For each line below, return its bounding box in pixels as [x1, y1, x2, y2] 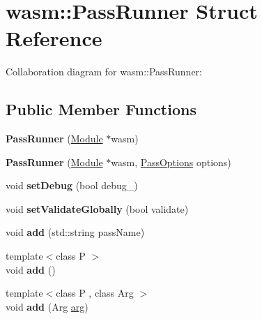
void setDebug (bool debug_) [6, 178, 138, 193]
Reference [6, 24, 102, 52]
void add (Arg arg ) [6, 299, 88, 313]
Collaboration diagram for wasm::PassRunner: [6, 64, 202, 79]
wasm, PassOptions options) [111, 154, 231, 169]
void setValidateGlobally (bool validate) [6, 201, 189, 216]
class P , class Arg [56, 285, 134, 300]
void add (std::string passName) [6, 225, 145, 239]
